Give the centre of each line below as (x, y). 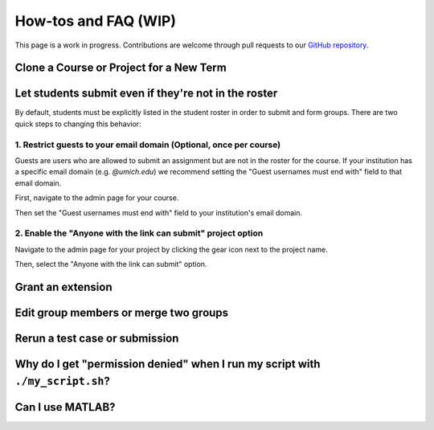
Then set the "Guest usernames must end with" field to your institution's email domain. (159, 212)
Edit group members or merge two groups (122, 312)
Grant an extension (63, 287)
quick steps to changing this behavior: (78, 124)
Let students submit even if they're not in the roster (146, 94)
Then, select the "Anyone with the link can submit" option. (111, 264)
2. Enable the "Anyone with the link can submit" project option (139, 233)
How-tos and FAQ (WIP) (96, 21)
